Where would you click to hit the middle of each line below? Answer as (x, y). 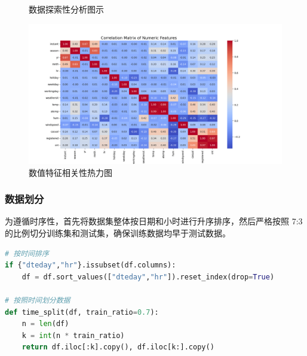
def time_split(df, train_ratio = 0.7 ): (82, 312)
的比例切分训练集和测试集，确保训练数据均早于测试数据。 (118, 232)
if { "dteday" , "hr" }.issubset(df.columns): (90, 265)
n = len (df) (45, 324)
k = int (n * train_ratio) (73, 335)
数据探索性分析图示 (66, 9)
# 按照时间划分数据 (38, 300)
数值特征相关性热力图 (70, 172)
